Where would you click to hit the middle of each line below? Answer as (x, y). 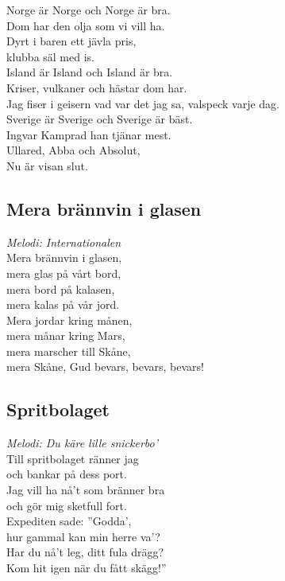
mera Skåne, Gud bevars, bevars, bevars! (105, 367)
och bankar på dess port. (67, 474)
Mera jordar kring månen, (69, 320)
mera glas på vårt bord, (64, 273)
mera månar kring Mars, (66, 335)
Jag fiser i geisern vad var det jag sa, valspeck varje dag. (143, 103)
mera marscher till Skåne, (69, 351)
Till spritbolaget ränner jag (73, 458)
